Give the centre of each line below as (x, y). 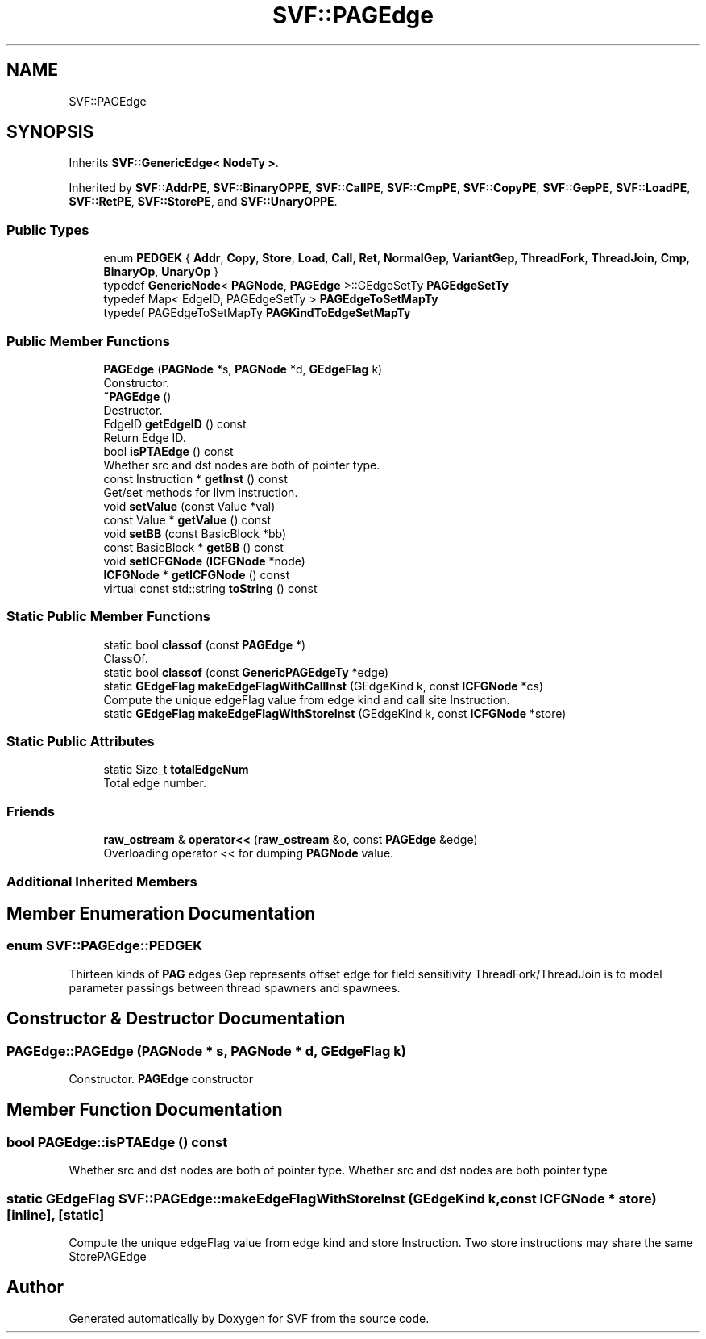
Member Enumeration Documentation (161, 913)
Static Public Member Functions (109, 617)
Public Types (48, 229)
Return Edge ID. (145, 437)
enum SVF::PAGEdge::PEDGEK (105, 946)
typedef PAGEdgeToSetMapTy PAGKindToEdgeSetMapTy (257, 313)
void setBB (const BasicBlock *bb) (195, 533)
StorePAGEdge (108, 1256)
